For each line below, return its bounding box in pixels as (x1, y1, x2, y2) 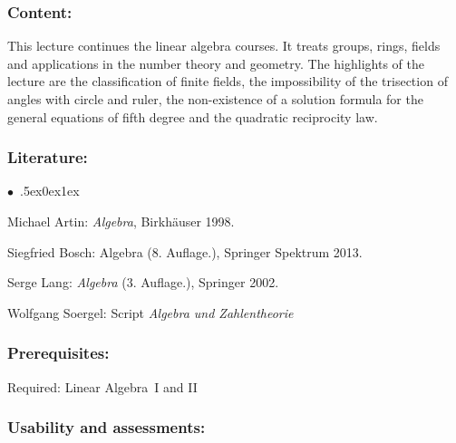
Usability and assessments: (7, 416, 206, 438)
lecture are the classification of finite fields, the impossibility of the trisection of (7, 72, 448, 91)
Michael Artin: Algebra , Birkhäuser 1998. (7, 212, 235, 230)
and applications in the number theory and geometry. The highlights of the (7, 53, 424, 72)
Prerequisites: (7, 342, 110, 364)
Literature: (7, 146, 88, 169)
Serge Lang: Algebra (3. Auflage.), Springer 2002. (7, 273, 279, 292)
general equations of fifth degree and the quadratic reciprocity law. (7, 107, 378, 126)
